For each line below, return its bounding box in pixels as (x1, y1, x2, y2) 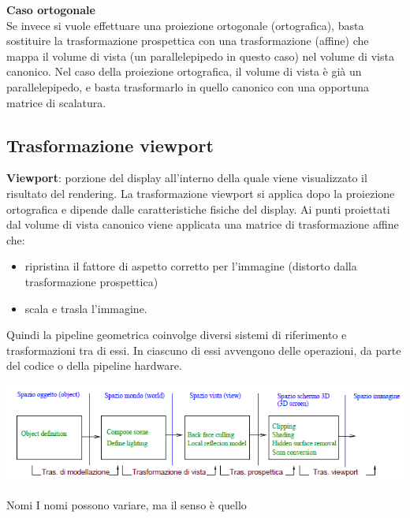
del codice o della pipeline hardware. (6, 357, 182, 374)
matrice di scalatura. (6, 94, 106, 110)
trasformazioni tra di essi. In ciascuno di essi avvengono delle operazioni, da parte (6, 341, 401, 358)
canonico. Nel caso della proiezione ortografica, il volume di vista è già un (6, 63, 362, 80)
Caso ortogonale (6, 2, 95, 17)
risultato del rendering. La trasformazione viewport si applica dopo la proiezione (6, 184, 395, 201)
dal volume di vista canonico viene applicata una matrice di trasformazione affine (6, 216, 399, 233)
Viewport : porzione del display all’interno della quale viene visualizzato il (6, 170, 367, 186)
